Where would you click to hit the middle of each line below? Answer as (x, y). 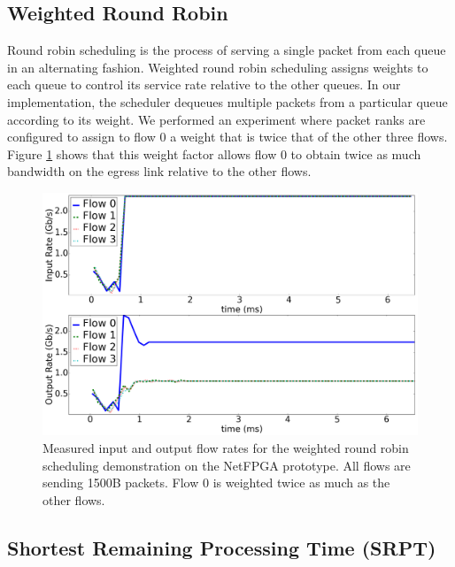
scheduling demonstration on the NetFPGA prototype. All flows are (227, 465)
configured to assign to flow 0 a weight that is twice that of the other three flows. (227, 137)
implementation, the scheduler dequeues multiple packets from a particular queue (227, 101)
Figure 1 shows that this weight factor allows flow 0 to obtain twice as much (214, 153)
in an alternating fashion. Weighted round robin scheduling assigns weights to (218, 67)
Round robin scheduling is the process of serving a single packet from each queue (227, 50)
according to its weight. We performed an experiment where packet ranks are (216, 119)
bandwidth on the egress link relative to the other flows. (159, 171)
